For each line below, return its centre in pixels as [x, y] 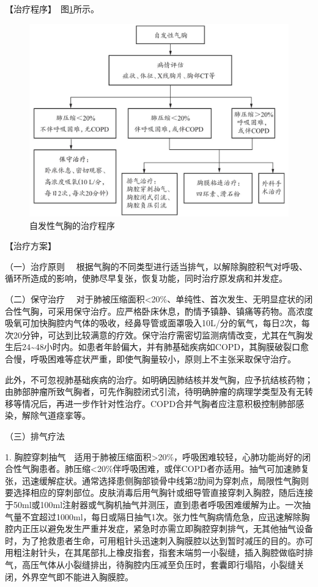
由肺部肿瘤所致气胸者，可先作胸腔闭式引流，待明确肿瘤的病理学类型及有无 [155, 391]
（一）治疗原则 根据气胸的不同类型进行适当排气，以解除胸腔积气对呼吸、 [156, 266]
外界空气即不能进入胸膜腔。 [77, 576]
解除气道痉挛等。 [56, 415]
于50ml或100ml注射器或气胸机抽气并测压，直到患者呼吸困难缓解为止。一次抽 [158, 504]
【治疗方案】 [31, 246]
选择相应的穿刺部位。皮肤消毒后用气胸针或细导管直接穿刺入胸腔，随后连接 [163, 492]
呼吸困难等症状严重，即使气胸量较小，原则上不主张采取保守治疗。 [163, 359]
